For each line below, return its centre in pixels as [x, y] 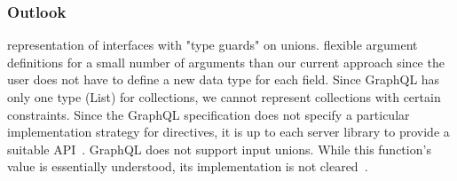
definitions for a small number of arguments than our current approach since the [226, 62]
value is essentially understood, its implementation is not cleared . [188, 166]
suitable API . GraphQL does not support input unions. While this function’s [219, 149]
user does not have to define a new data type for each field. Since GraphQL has [224, 79]
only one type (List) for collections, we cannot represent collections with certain [224, 97]
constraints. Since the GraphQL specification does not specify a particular [209, 114]
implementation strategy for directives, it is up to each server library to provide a [228, 132]
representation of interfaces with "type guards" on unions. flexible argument [213, 45]
